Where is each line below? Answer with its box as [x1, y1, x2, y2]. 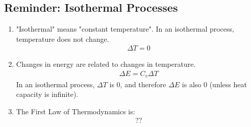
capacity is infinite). [16, 89, 79, 99]
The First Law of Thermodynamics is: [16, 106, 135, 116]
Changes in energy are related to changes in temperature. [16, 59, 196, 69]
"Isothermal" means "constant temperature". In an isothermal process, [16, 23, 234, 34]
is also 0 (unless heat [182, 79, 247, 89]
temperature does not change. [16, 33, 109, 44]
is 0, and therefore [109, 79, 166, 89]
